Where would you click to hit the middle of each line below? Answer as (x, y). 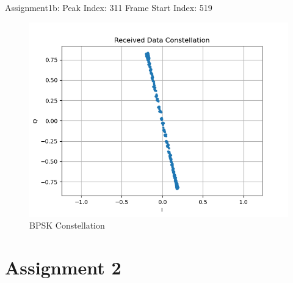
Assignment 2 (63, 267)
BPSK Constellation (67, 225)
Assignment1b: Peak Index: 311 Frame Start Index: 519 (109, 7)
